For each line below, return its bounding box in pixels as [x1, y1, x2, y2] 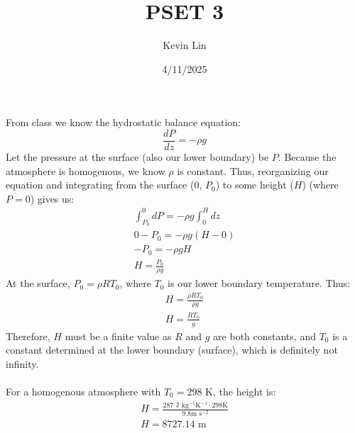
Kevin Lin [163, 38, 207, 52]
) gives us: [30, 191, 75, 206]
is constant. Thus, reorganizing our [177, 163, 329, 178]
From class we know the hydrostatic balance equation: [6, 115, 241, 130]
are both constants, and [213, 328, 316, 343]
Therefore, [6, 328, 50, 343]
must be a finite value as [65, 328, 172, 343]
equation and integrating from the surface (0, [6, 177, 202, 192]
